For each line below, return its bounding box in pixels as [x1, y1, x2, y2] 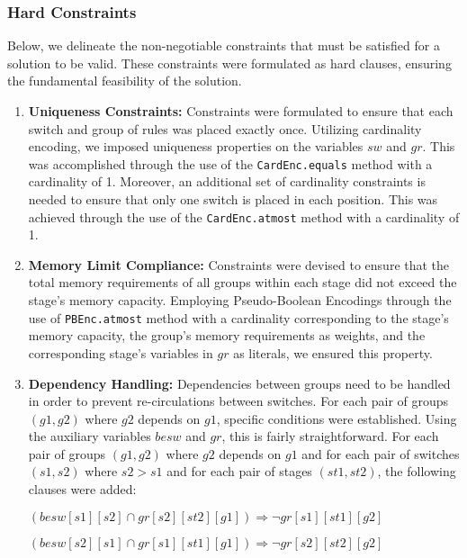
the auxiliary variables [28, 427, 151, 445]
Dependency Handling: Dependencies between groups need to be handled [28, 373, 451, 392]
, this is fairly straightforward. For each [221, 427, 439, 445]
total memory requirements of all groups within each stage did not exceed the [28, 273, 457, 292]
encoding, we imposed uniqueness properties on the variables [28, 137, 364, 156]
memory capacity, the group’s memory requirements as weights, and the [28, 326, 426, 345]
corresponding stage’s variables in [28, 343, 213, 362]
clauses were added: [28, 480, 137, 499]
